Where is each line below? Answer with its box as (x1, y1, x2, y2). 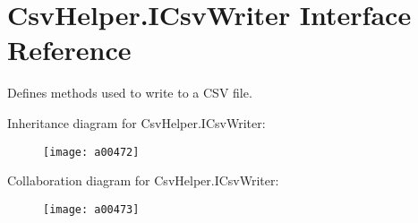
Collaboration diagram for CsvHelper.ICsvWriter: (7, 171, 279, 190)
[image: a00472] (43, 145, 140, 159)
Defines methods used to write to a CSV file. (7, 83, 252, 102)
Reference (7, 31, 132, 68)
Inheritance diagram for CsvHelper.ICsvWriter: (7, 113, 266, 132)
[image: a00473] (43, 202, 140, 216)
